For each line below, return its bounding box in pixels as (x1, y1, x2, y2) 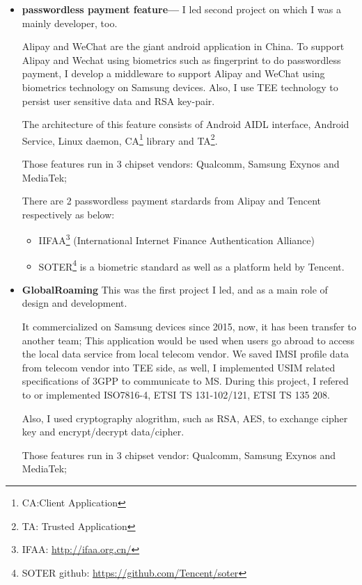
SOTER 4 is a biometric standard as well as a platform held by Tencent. (38, 257, 345, 273)
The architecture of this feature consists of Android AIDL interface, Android (22, 117, 349, 131)
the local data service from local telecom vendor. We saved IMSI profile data (22, 346, 349, 361)
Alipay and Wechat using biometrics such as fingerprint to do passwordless (22, 52, 341, 67)
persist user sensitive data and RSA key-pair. (22, 93, 215, 108)
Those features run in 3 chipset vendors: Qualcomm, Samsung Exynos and (22, 157, 340, 170)
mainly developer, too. (22, 15, 118, 30)
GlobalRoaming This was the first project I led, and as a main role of (22, 282, 328, 296)
